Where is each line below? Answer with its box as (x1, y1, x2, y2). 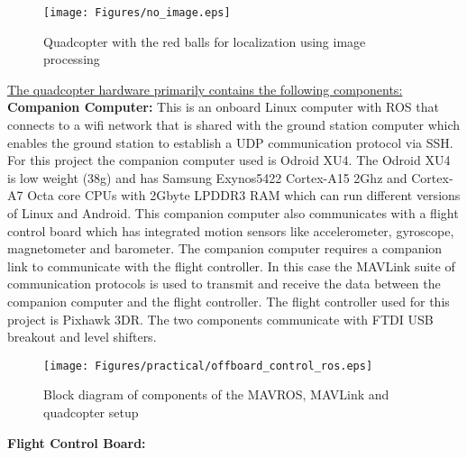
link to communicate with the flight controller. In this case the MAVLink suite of (7, 256, 455, 275)
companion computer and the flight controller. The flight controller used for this (7, 291, 450, 310)
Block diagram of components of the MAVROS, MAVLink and (43, 385, 389, 404)
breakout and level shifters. (7, 327, 157, 346)
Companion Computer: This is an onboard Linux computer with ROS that (7, 97, 439, 116)
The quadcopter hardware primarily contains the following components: (7, 79, 403, 98)
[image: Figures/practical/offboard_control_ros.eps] (43, 359, 373, 372)
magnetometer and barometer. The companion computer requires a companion (7, 239, 443, 258)
